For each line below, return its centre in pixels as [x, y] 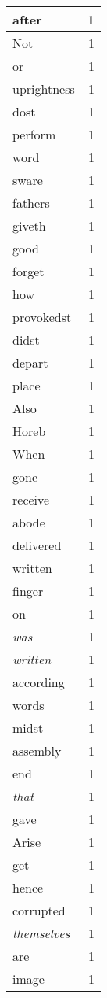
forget [29, 271]
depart [30, 362]
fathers [31, 203]
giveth [29, 225]
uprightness [44, 89]
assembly [37, 750]
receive [31, 499]
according [39, 682]
